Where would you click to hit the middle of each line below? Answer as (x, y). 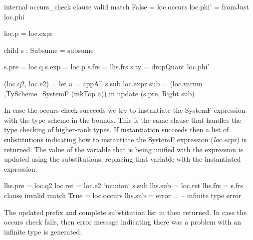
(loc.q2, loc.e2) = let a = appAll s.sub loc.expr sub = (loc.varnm (103, 83)
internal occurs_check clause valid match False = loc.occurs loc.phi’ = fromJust (126, 6)
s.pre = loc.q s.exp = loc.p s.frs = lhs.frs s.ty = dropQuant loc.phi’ (107, 67)
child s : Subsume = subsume (49, 50)
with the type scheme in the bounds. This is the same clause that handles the (123, 120)
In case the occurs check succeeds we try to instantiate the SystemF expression (125, 110)
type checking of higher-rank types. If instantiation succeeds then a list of (117, 129)
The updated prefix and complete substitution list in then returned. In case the (126, 212)
